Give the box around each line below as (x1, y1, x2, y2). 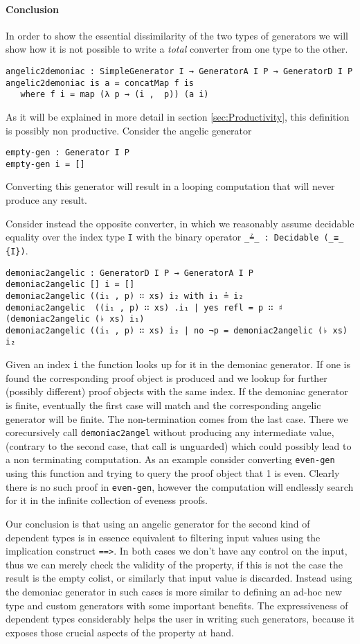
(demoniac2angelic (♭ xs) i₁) (6, 314, 145, 324)
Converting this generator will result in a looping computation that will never (6, 179, 335, 193)
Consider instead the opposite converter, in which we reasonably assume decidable (6, 216, 354, 230)
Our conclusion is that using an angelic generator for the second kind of (6, 516, 310, 530)
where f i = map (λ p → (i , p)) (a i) (20, 89, 209, 100)
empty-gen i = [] (6, 159, 85, 169)
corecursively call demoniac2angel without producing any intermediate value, (6, 425, 334, 440)
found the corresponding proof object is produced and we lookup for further (6, 370, 327, 385)
